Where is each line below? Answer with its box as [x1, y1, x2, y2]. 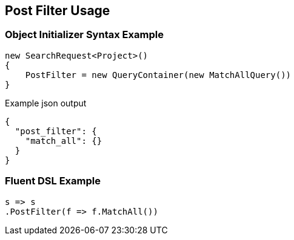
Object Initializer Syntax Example [5, 28, 164, 41]
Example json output [5, 97, 87, 108]
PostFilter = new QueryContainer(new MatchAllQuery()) [25, 70, 292, 80]
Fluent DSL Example [5, 175, 101, 187]
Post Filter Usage [5, 3, 110, 18]
